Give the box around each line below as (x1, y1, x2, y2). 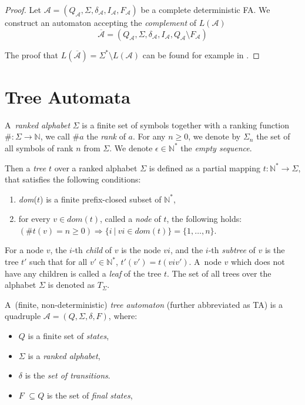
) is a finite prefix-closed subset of (40, 192, 162, 205)
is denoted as (48, 278, 95, 291)
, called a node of (100, 213, 161, 225)
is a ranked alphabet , (28, 349, 100, 361)
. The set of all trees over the (167, 267, 272, 279)
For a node (5, 244, 43, 256)
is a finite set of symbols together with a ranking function (82, 118, 290, 131)
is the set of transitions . (25, 369, 110, 381)
